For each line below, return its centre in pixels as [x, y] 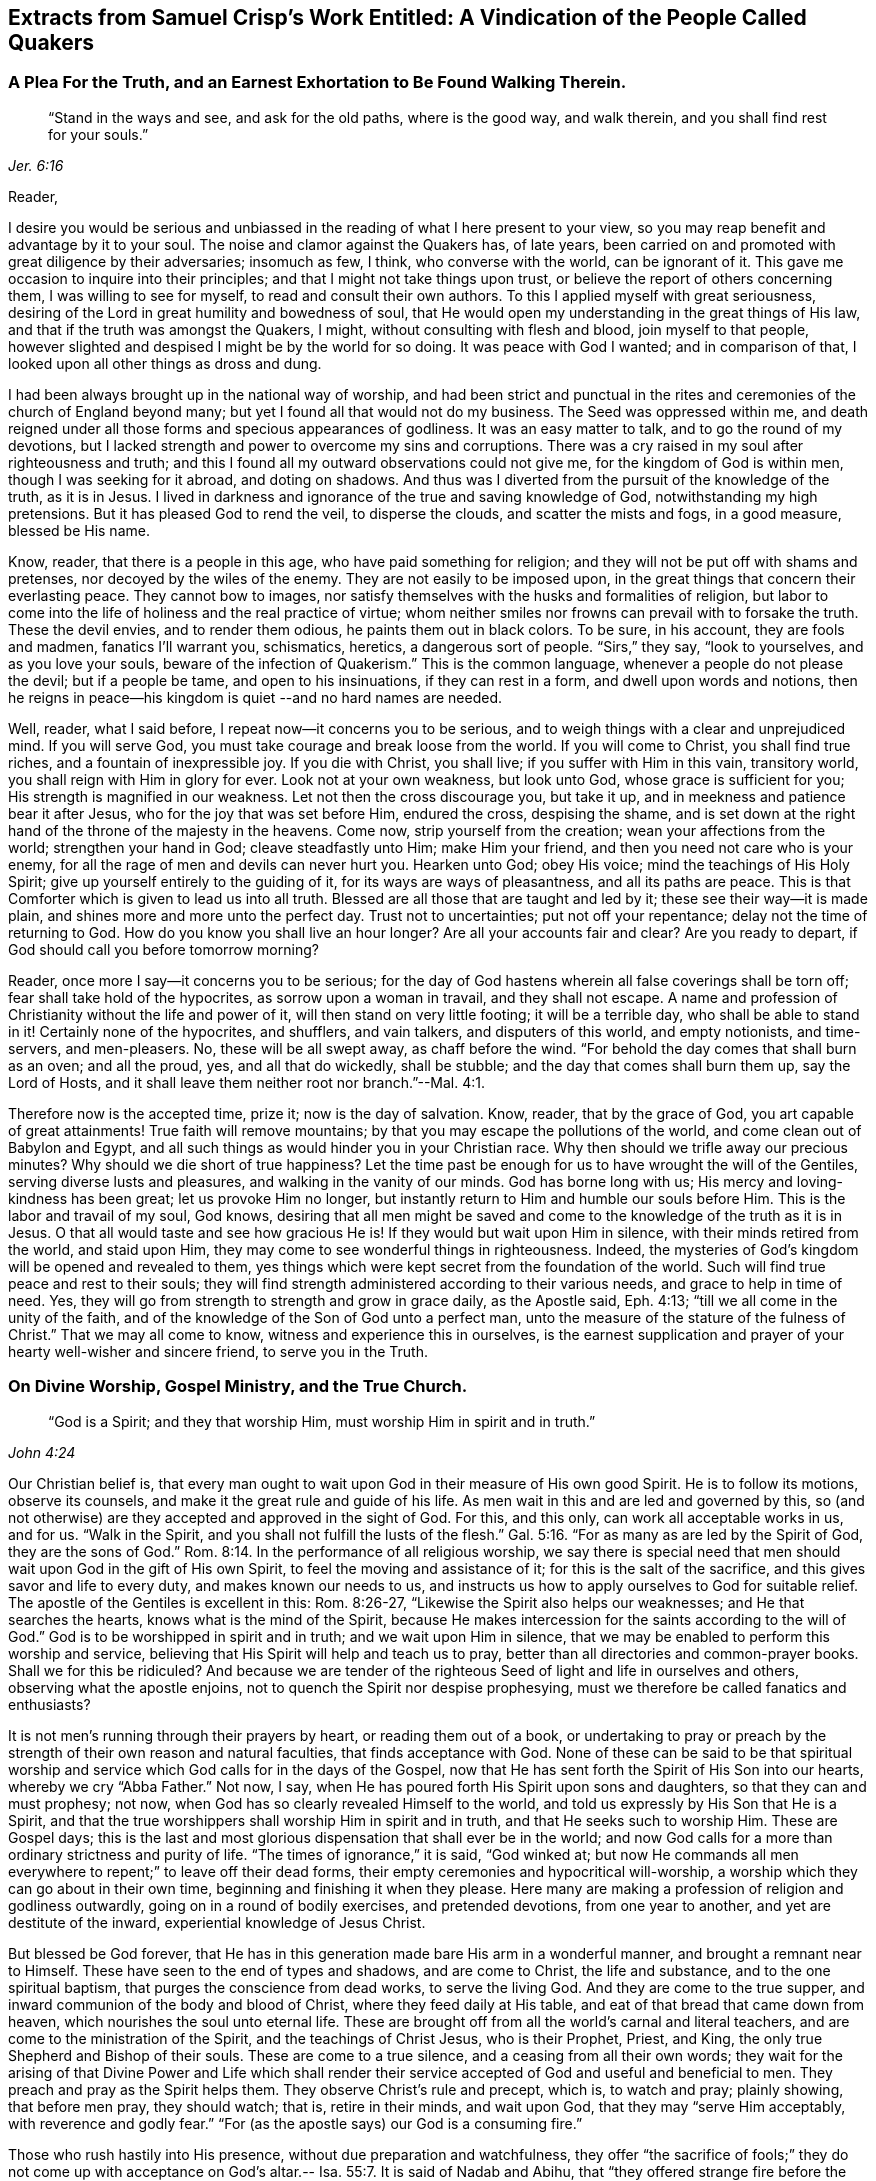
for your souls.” [98, 134]
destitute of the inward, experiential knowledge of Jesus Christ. [217, 1922]
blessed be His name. [79, 530]
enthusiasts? [49, 1704]
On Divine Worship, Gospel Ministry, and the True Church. [238, 1386]
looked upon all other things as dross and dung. [165, 363]
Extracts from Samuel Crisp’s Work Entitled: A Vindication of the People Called [407, 17]
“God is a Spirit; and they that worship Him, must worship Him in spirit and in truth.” [322, 1421]
